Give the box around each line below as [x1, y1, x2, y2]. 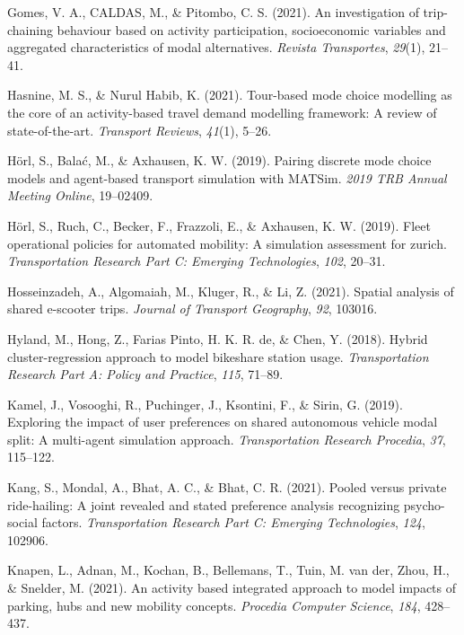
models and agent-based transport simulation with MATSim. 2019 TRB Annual [7, 168, 447, 187]
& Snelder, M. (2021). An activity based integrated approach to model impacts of [7, 578, 457, 597]
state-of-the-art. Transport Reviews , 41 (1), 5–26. [7, 120, 272, 139]
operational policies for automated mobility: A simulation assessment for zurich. [7, 234, 447, 252]
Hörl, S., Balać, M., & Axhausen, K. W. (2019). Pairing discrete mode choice [7, 151, 432, 170]
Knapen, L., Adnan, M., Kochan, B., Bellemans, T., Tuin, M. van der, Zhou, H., [7, 560, 450, 579]
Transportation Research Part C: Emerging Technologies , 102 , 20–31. [7, 251, 386, 270]
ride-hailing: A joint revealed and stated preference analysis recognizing [7, 495, 400, 514]
